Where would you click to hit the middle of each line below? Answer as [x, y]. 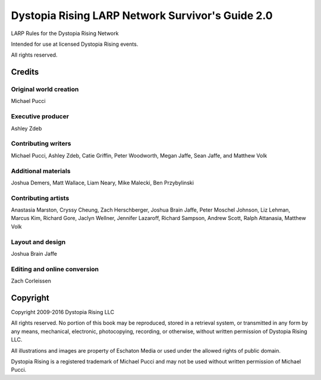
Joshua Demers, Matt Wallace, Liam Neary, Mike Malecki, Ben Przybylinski [103, 183]
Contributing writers [41, 144]
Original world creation [45, 89]
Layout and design [38, 242]
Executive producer [40, 117]
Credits [25, 72]
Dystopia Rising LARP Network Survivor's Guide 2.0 [142, 15]
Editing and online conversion [55, 269]
